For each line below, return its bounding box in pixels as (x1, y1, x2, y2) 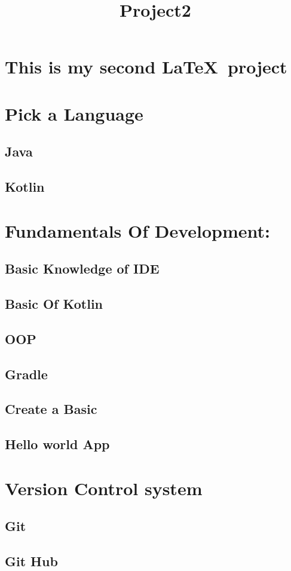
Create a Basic (5, 400, 97, 418)
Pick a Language (5, 101, 143, 125)
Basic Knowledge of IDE (5, 259, 160, 278)
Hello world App (5, 435, 110, 453)
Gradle (5, 364, 48, 383)
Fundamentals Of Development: (5, 218, 271, 242)
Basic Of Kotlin (5, 294, 103, 313)
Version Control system (5, 475, 203, 500)
